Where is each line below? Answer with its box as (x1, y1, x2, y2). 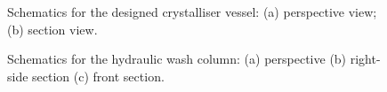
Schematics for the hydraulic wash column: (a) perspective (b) (7, 50, 347, 68)
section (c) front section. (32, 66, 165, 85)
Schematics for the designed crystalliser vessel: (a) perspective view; (7, 3, 377, 20)
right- (350, 50, 381, 68)
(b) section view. (7, 19, 98, 38)
